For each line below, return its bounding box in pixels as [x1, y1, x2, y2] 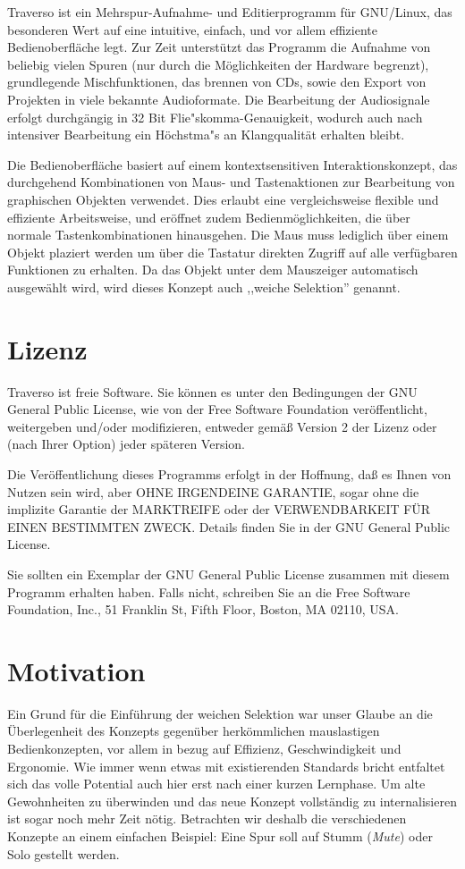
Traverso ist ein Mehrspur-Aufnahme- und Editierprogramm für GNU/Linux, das [7, 3, 452, 21]
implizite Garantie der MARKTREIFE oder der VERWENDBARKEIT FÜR [7, 500, 431, 519]
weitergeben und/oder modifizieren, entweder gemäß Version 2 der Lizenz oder [7, 417, 437, 435]
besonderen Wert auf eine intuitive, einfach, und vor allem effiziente [7, 20, 377, 38]
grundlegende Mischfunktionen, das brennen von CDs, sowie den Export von [7, 72, 427, 91]
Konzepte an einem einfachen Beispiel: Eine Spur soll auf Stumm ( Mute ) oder [7, 827, 433, 846]
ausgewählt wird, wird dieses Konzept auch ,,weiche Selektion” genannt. [7, 277, 401, 296]
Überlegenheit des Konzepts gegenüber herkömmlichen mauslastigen [7, 721, 380, 740]
